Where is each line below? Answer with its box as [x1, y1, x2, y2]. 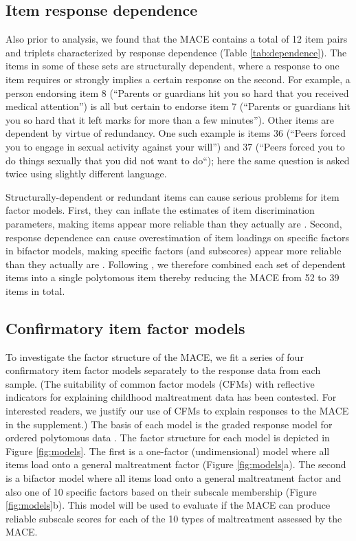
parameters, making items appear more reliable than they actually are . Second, [5, 216, 342, 230]
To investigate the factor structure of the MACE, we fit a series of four [5, 349, 304, 364]
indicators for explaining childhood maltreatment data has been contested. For [5, 390, 337, 404]
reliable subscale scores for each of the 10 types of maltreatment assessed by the [5, 511, 342, 525]
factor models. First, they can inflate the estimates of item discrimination [5, 203, 315, 217]
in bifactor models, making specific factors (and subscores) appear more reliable [5, 243, 342, 258]
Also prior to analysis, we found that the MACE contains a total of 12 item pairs [5, 32, 348, 46]
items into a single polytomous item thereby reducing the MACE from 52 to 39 [5, 270, 340, 285]
